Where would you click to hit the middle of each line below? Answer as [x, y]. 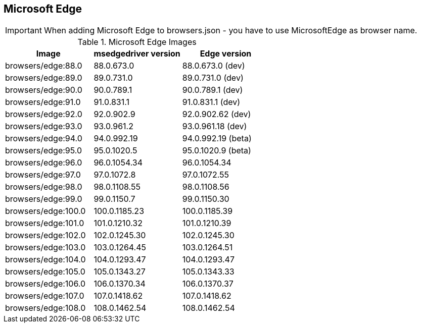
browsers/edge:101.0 [45, 223]
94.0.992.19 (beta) [217, 139]
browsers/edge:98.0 [44, 187]
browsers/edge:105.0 [45, 272]
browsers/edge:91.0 [43, 102]
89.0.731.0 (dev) [213, 78]
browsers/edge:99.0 [44, 199]
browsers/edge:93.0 [44, 126]
